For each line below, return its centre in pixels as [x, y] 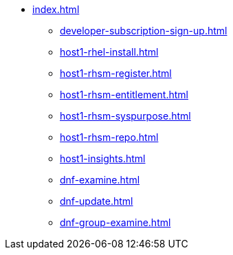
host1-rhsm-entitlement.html [124, 95]
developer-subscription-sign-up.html [144, 31]
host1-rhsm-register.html [116, 73]
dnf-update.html [97, 201]
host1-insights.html [103, 158]
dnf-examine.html [100, 180]
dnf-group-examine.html [115, 222]
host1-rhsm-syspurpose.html [125, 116]
